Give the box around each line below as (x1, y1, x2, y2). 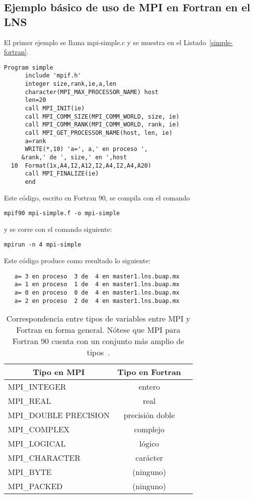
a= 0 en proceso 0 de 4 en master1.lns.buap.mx (14, 289, 179, 297)
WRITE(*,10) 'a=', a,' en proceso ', (25, 146, 148, 153)
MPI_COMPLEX (8, 423, 70, 435)
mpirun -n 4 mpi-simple (4, 241, 81, 249)
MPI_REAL (8, 395, 51, 407)
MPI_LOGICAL (8, 438, 66, 449)
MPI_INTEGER (8, 381, 66, 393)
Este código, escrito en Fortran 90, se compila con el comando (4, 192, 190, 202)
